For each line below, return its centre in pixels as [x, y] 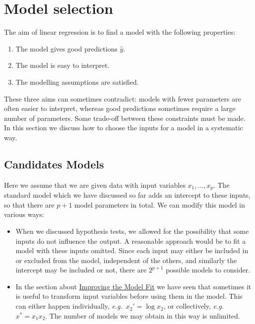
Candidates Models [54, 164]
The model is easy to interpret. [63, 65]
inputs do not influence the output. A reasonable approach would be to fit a [131, 241]
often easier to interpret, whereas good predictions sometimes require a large [120, 108]
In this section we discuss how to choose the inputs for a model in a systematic [124, 128]
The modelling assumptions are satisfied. [77, 81]
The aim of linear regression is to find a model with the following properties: [120, 32]
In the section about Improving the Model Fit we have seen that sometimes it [133, 286]
